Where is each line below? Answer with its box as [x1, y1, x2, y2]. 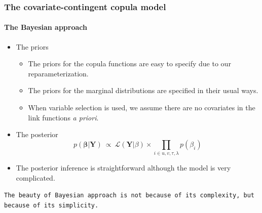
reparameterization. [28, 68, 89, 78]
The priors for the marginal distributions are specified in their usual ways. [28, 85, 258, 96]
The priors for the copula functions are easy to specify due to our [28, 58, 231, 69]
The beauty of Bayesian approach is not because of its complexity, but [4, 192, 254, 199]
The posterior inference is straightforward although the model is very [16, 162, 231, 173]
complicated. [16, 172, 55, 183]
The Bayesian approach [4, 22, 87, 32]
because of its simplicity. [4, 201, 99, 209]
